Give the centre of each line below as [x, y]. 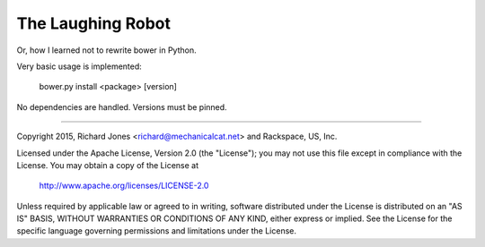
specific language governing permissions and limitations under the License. [156, 231]
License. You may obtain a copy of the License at [108, 165]
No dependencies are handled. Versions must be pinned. [122, 106]
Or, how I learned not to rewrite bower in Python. [106, 50]
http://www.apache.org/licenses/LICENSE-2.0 [124, 186]
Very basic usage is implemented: [79, 66]
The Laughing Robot [93, 23]
